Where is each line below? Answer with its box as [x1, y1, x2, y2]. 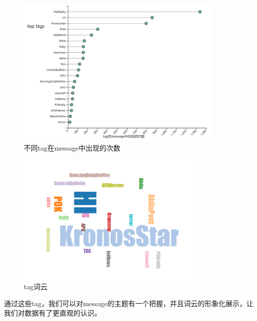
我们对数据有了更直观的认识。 [4, 308, 101, 318]
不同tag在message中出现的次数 [24, 143, 121, 153]
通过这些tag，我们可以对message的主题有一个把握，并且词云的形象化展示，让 [4, 298, 254, 308]
